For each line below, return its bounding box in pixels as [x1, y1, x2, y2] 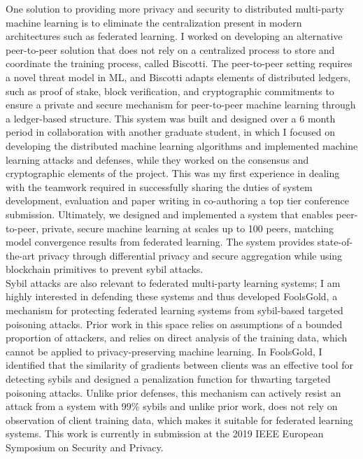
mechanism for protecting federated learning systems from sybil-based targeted [6, 303, 343, 318]
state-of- [317, 234, 353, 249]
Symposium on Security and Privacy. [6, 440, 164, 454]
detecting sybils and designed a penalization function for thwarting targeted [6, 372, 331, 386]
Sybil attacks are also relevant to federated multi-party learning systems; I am [6, 275, 341, 290]
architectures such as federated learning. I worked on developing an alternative [6, 29, 343, 43]
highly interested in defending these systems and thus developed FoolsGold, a [6, 289, 338, 304]
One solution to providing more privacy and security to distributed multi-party [6, 1, 344, 15]
